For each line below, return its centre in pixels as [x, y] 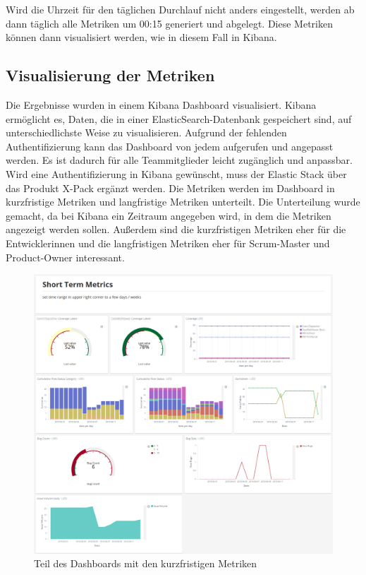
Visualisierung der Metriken [110, 75]
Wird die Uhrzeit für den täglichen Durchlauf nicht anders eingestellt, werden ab [180, 9]
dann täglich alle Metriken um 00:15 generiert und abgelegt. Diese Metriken [169, 23]
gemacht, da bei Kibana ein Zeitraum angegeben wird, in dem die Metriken [169, 215]
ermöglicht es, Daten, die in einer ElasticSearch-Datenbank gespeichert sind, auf [179, 118]
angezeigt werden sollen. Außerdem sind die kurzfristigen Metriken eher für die [176, 229]
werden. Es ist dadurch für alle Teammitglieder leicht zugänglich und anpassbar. [179, 160]
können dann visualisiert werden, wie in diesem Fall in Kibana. [141, 37]
